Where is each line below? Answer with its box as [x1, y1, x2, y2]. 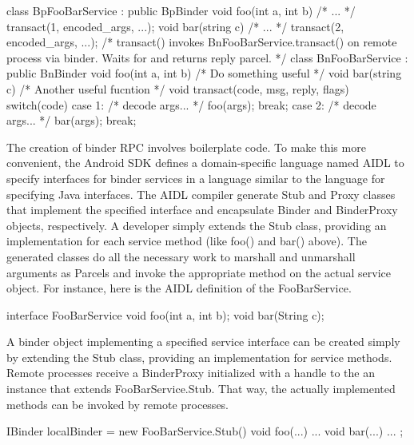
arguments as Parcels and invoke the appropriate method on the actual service [6, 264, 391, 280]
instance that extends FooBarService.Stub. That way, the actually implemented [6, 380, 396, 397]
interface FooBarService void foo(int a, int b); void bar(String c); [6, 306, 324, 323]
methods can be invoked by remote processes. [6, 395, 229, 412]
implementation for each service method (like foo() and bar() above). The [6, 232, 367, 249]
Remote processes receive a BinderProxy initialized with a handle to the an [6, 364, 375, 381]
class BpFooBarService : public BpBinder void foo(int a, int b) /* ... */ [6, 2, 356, 18]
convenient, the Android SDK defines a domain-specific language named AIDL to [6, 154, 404, 171]
